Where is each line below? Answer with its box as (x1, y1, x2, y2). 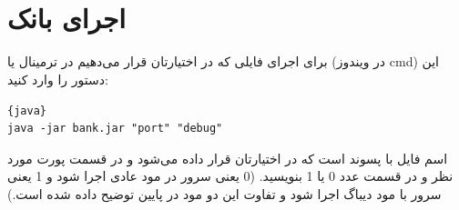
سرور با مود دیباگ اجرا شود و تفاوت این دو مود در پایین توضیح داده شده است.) (7, 184, 442, 203)
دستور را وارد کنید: (7, 69, 108, 88)
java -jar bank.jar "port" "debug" (7, 122, 223, 135)
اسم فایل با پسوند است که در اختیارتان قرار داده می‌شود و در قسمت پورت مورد (7, 148, 448, 167)
